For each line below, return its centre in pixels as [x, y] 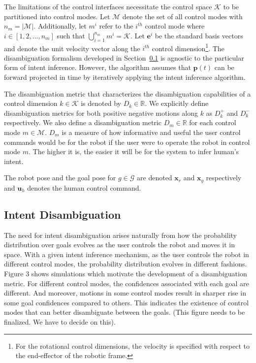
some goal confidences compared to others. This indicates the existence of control [127, 302]
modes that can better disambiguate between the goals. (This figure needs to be [125, 312]
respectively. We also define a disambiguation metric [83, 122]
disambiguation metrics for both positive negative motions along [101, 113]
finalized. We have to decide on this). [60, 321]
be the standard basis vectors [199, 35]
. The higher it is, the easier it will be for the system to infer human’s [134, 151]
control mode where [175, 26]
